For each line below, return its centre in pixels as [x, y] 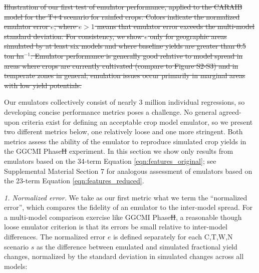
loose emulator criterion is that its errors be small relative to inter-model [116, 227]
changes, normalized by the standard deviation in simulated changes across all [124, 256]
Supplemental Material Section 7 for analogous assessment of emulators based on [128, 171]
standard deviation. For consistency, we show [73, 36]
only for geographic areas [188, 36]
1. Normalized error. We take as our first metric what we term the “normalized [126, 197]
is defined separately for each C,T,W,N [173, 237]
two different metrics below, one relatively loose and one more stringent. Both [123, 131]
